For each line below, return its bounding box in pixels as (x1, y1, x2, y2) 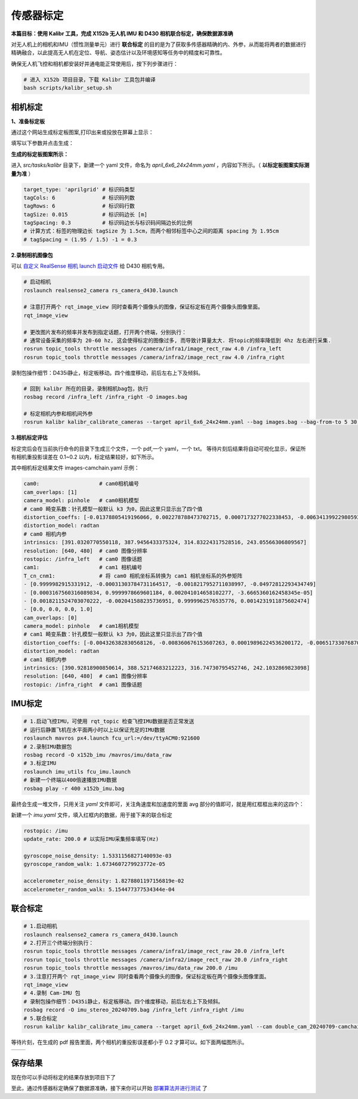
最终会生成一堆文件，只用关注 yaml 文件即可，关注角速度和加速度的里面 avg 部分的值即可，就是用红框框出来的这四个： (11, 800, 304, 807)
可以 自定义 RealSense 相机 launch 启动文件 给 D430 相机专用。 (11, 262, 168, 270)
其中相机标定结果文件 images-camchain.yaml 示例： (11, 464, 140, 472)
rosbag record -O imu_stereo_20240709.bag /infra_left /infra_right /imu (23, 1006, 244, 1013)
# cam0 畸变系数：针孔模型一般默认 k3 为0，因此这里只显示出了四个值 (23, 505, 203, 512)
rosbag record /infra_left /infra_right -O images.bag (23, 393, 187, 401)
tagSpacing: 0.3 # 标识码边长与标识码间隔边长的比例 (23, 219, 193, 227)
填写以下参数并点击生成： (11, 139, 74, 146)
